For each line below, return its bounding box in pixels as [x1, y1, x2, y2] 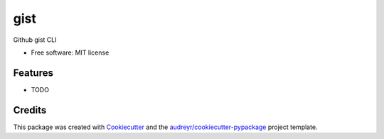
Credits [13, 104, 47, 116]
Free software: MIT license [31, 48, 110, 57]
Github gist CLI [13, 35, 57, 44]
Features [13, 67, 53, 79]
